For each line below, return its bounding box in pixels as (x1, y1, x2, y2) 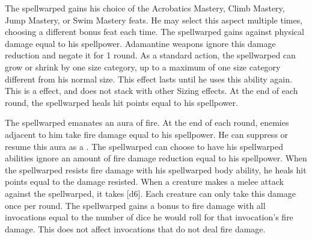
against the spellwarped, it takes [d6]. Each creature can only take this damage (5, 187, 296, 199)
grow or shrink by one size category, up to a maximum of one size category (5, 60, 281, 73)
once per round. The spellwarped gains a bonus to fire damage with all (5, 199, 266, 211)
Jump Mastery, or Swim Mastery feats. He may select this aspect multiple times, (5, 13, 303, 26)
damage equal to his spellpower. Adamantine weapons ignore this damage (5, 37, 276, 49)
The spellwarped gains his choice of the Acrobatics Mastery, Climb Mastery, (5, 2, 285, 14)
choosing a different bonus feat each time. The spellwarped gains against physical (5, 25, 304, 38)
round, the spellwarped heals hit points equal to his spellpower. (5, 96, 238, 108)
